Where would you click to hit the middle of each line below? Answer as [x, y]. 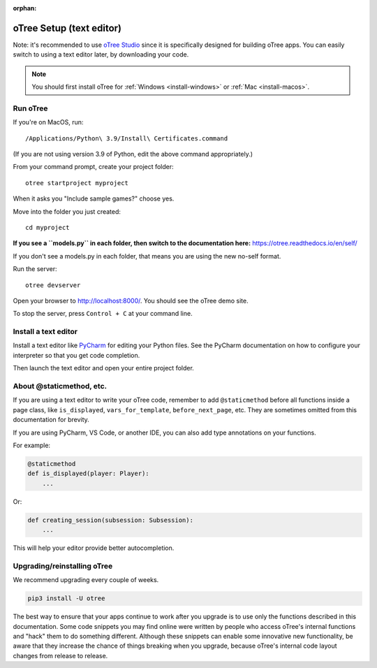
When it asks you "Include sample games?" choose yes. [94, 198]
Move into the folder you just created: [67, 211]
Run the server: [35, 269]
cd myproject [47, 227]
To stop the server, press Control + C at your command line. [103, 314]
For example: [32, 445]
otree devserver [53, 285]
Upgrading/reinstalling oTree [63, 566]
